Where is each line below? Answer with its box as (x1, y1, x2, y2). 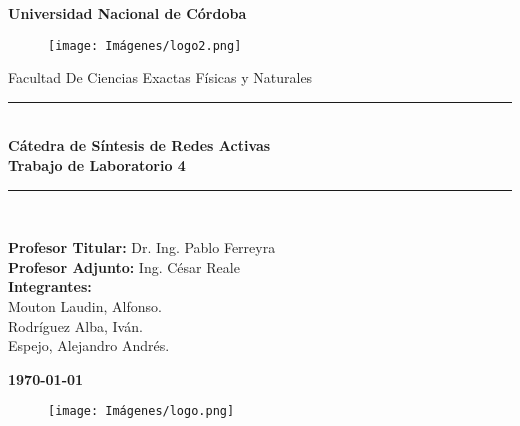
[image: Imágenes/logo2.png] (48, 38, 242, 53)
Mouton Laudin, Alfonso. (8, 296, 162, 316)
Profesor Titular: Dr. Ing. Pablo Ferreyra (8, 237, 276, 258)
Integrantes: (8, 276, 92, 297)
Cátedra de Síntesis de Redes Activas (8, 135, 271, 156)
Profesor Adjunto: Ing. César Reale (8, 256, 240, 277)
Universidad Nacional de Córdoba (8, 3, 247, 23)
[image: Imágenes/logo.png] (48, 404, 235, 419)
